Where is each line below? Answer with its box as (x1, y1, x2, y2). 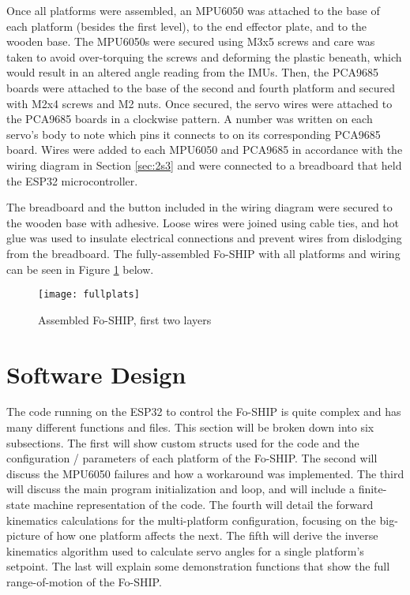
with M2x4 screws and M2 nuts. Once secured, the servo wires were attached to (6, 95, 393, 111)
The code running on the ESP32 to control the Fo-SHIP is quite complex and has (6, 403, 401, 420)
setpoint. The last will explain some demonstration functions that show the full (6, 558, 390, 574)
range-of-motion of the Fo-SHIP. (6, 574, 162, 589)
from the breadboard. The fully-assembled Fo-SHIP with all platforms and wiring (6, 245, 401, 261)
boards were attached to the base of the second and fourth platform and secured (6, 79, 396, 95)
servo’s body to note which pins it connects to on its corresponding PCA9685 (6, 125, 381, 142)
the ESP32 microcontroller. (6, 172, 138, 189)
